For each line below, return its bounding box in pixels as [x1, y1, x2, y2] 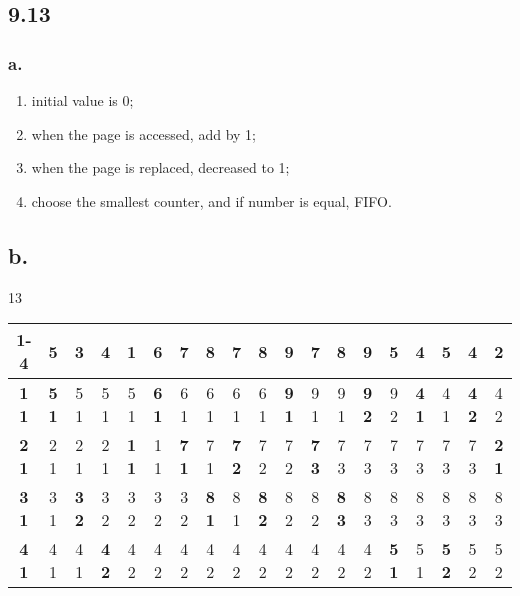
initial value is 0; [31, 90, 134, 110]
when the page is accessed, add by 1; [31, 123, 256, 144]
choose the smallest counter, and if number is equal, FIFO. [31, 190, 392, 211]
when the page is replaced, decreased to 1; [31, 157, 290, 178]
